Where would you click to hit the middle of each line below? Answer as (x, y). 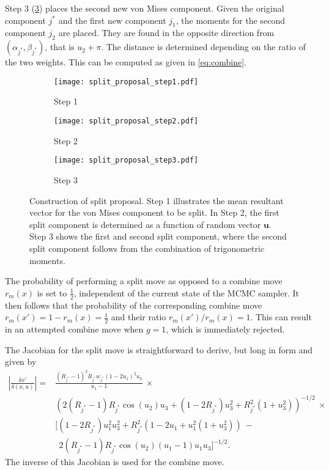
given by (21, 362)
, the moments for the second (231, 20)
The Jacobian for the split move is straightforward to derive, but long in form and (159, 349)
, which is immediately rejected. (225, 329)
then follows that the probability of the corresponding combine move (134, 305)
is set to (52, 292)
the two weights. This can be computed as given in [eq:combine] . (126, 62)
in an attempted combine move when (74, 329)
